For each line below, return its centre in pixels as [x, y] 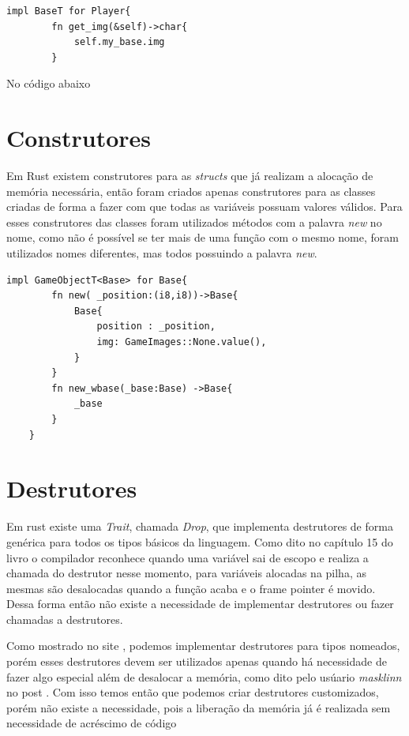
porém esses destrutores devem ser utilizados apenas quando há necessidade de [197, 661]
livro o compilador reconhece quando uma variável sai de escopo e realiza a [188, 557]
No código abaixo [49, 83]
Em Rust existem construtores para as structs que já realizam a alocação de [190, 176]
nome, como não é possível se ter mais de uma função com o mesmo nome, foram [203, 237]
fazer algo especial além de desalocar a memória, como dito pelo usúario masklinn [204, 676]
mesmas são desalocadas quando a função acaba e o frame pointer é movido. [191, 588]
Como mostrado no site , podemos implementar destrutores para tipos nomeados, [203, 646]
